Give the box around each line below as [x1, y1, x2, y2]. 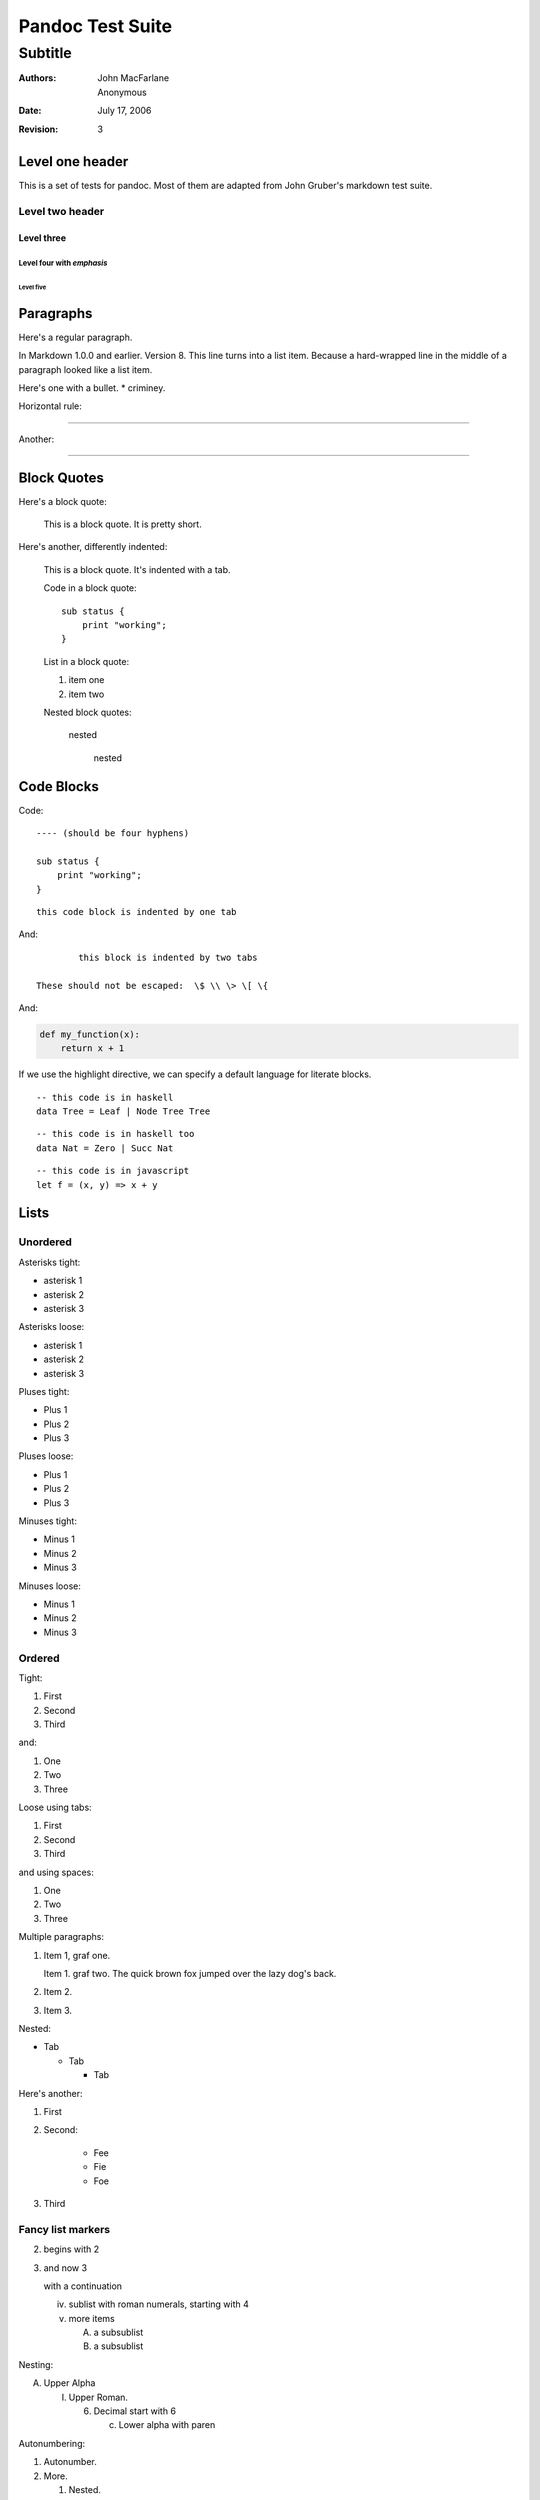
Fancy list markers [18, 2222, 110, 2236]
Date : [18, 105, 42, 117]
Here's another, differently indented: [18, 541, 168, 553]
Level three [18, 232, 67, 244]
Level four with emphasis [18, 258, 108, 268]
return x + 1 [60, 1043, 125, 1054]
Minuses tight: [18, 1515, 77, 1527]
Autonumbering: [18, 2437, 86, 2449]
